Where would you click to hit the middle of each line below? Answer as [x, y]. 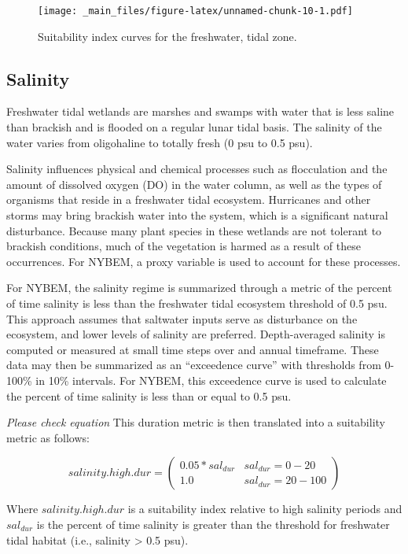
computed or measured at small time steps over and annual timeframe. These [193, 349]
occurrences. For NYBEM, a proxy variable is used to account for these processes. [204, 261]
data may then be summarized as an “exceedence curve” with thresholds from [194, 365]
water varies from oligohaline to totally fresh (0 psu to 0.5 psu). [160, 142]
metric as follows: [48, 437]
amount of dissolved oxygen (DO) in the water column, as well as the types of [194, 184]
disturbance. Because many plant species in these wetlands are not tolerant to [194, 230]
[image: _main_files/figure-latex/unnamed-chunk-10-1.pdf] [195, 11]
